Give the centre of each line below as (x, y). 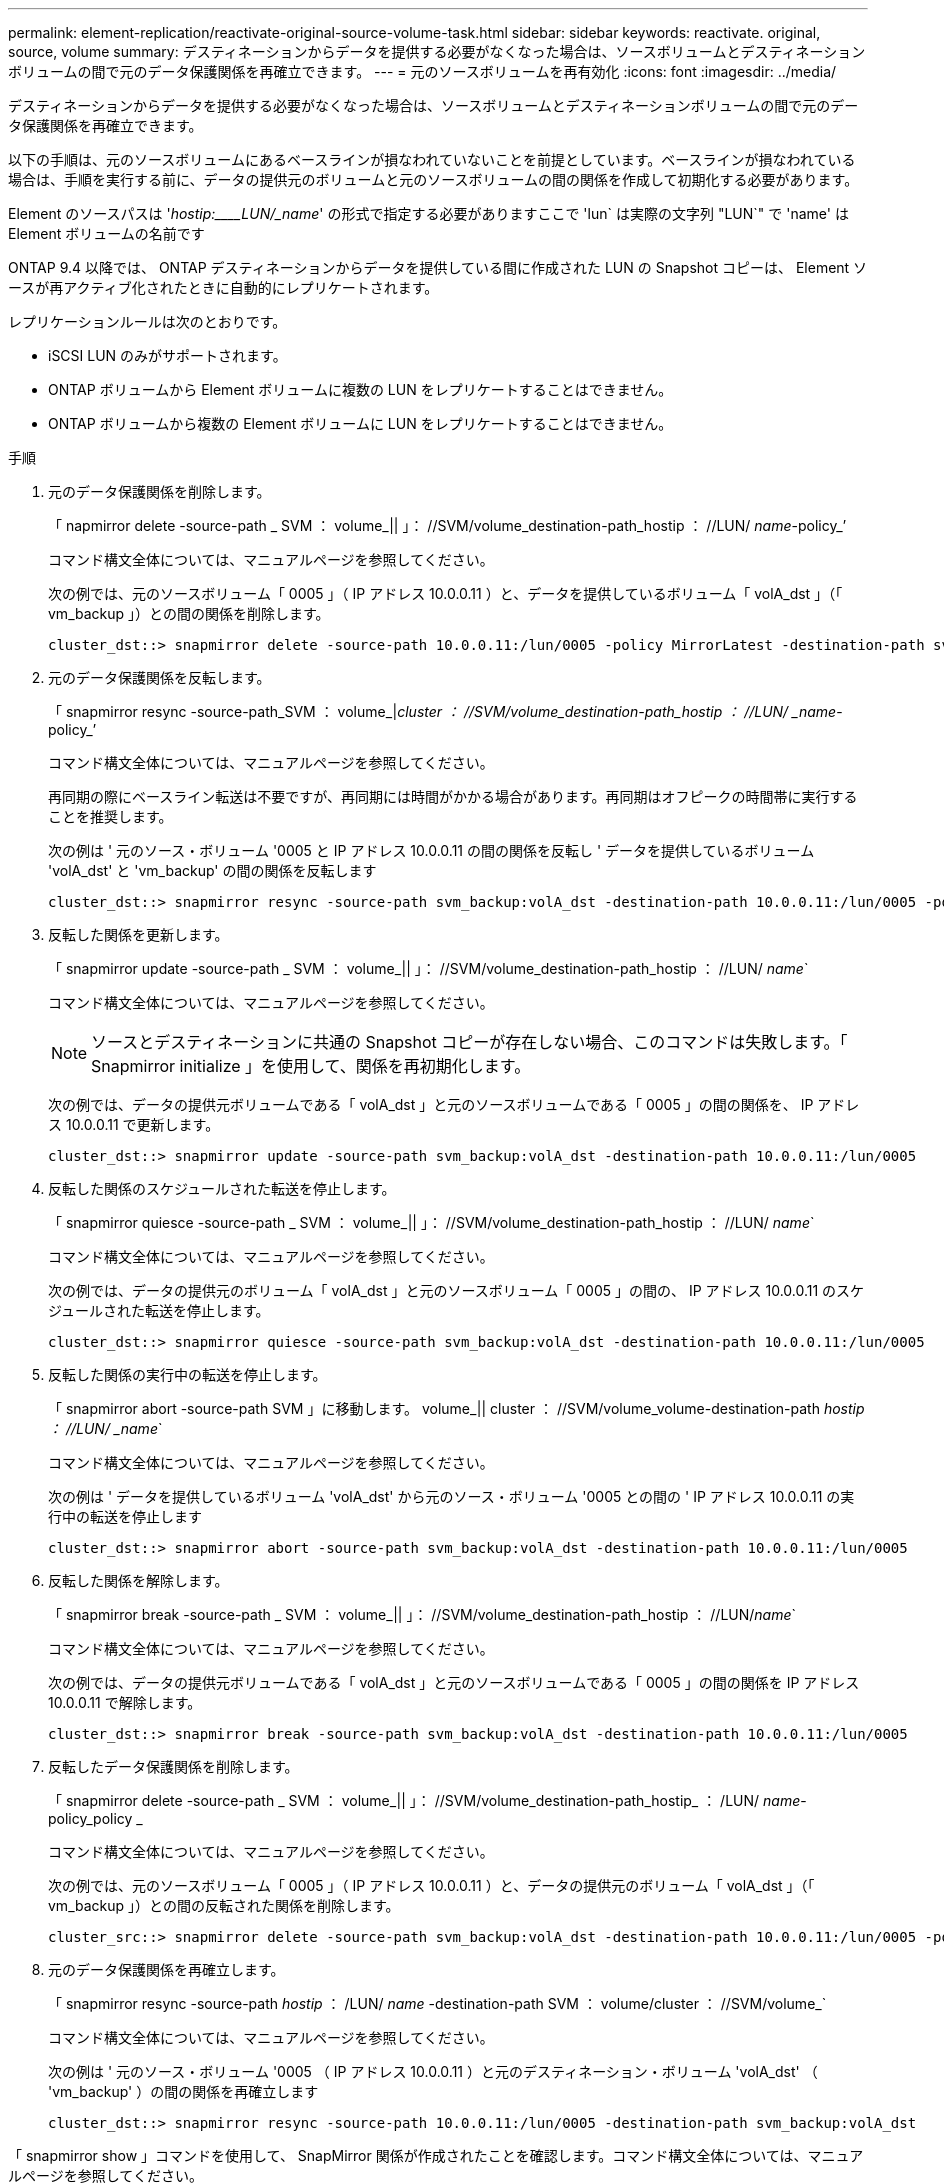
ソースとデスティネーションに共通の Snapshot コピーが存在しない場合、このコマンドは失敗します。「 (469, 1042)
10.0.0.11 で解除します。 (125, 1702)
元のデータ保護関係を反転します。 (159, 677)
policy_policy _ (95, 1818)
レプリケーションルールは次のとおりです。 (147, 321)
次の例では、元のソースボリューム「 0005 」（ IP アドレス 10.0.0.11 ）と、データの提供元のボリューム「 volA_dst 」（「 (431, 1885)
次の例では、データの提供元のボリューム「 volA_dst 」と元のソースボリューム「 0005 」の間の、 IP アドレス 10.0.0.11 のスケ (456, 1290)
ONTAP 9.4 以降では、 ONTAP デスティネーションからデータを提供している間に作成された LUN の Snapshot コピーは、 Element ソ (438, 267)
